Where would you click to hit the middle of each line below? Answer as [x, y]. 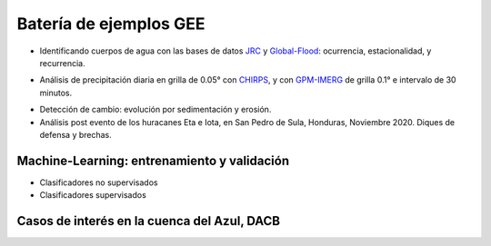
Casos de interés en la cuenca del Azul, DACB [149, 221]
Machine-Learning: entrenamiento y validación [153, 160]
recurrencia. [62, 63]
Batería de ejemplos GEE [111, 24]
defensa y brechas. [76, 134]
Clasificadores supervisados [93, 195]
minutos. [56, 93]
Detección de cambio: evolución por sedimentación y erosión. [155, 110]
